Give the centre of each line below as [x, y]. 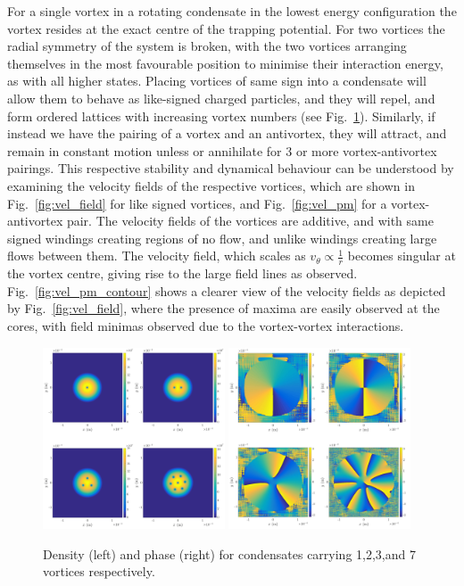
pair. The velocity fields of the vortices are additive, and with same [250, 221]
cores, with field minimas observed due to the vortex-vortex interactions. [206, 325]
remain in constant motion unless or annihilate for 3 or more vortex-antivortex [222, 150]
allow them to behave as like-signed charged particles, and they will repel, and [221, 98]
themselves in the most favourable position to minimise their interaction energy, [225, 63]
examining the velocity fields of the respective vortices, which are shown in [211, 185]
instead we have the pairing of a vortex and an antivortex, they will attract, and [227, 133]
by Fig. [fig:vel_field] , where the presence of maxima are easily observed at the [224, 308]
